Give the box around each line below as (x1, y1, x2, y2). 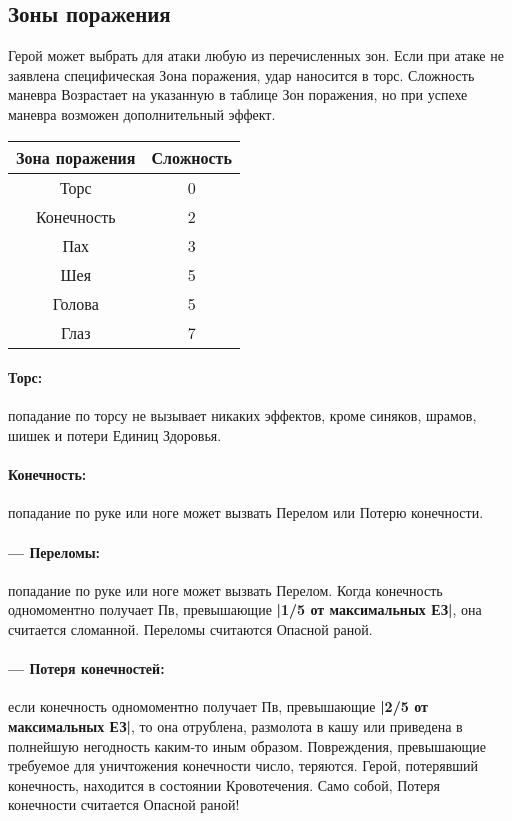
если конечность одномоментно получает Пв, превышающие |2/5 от (8, 696, 428, 717)
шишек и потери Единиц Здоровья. (8, 424, 222, 445)
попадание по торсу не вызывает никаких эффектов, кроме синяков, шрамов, (8, 405, 477, 426)
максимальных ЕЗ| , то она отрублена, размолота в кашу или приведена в (8, 715, 463, 736)
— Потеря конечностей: (8, 658, 165, 679)
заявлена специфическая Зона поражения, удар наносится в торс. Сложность (8, 64, 475, 85)
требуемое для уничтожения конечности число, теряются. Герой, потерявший (8, 755, 479, 776)
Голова (52, 291, 99, 315)
